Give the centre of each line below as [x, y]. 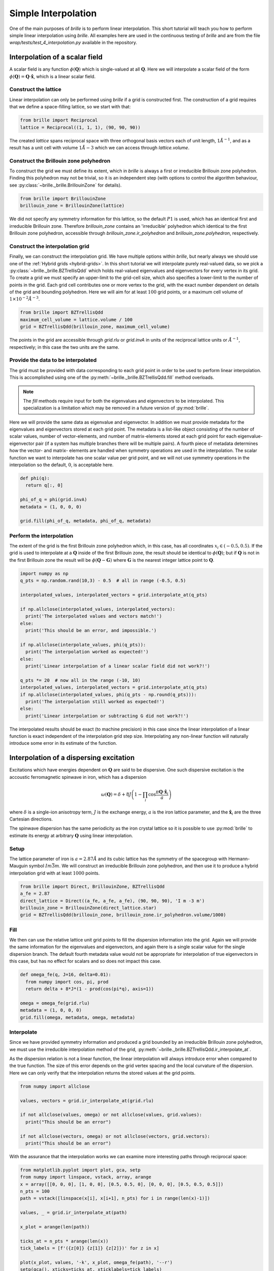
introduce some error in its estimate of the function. [63, 743]
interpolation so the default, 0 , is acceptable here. [61, 465]
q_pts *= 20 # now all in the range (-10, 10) [80, 680]
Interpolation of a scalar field [56, 57]
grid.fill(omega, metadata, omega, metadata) [78, 1017]
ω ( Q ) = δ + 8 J [116, 794]
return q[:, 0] [44, 485]
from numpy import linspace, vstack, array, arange [86, 1177]
